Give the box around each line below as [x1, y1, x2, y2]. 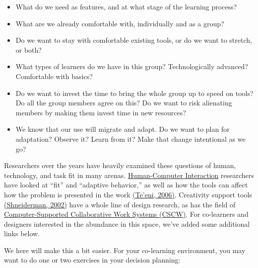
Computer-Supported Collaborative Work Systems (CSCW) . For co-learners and [4, 209, 249, 219]
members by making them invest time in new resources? [15, 107, 186, 117]
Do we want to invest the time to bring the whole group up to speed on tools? [15, 88, 254, 98]
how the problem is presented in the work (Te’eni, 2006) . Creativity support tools [4, 189, 252, 199]
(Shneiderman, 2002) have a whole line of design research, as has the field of [4, 199, 236, 209]
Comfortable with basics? [15, 71, 93, 81]
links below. [4, 228, 40, 239]
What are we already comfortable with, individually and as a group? [15, 18, 224, 28]
